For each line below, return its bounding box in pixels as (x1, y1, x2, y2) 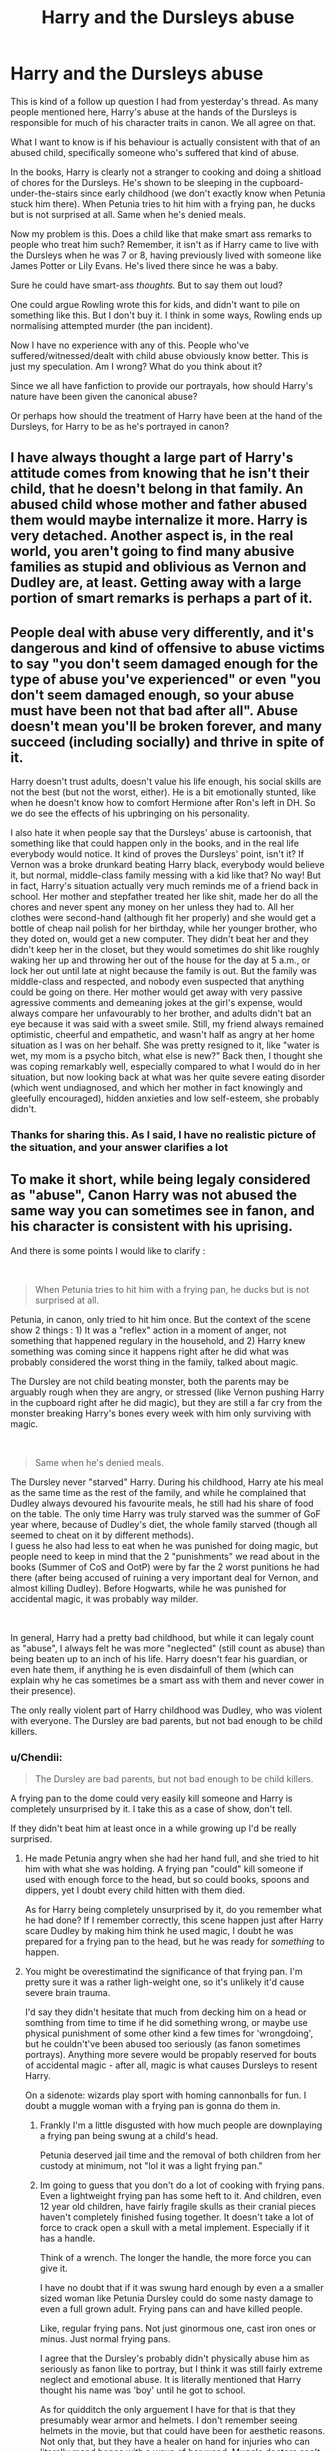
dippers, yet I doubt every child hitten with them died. (24, 1884, 246, 1896)
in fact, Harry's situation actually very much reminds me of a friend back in (10, 880, 319, 892)
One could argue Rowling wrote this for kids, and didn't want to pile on (10, 298, 301, 310)
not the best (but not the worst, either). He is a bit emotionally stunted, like (10, 786, 317, 798)
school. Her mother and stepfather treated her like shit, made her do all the (10, 891, 319, 903)
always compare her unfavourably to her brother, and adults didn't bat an (10, 1007, 312, 1020)
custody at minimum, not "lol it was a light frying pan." (39, 2160, 263, 2172)
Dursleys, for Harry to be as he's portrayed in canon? (10, 420, 230, 432)
